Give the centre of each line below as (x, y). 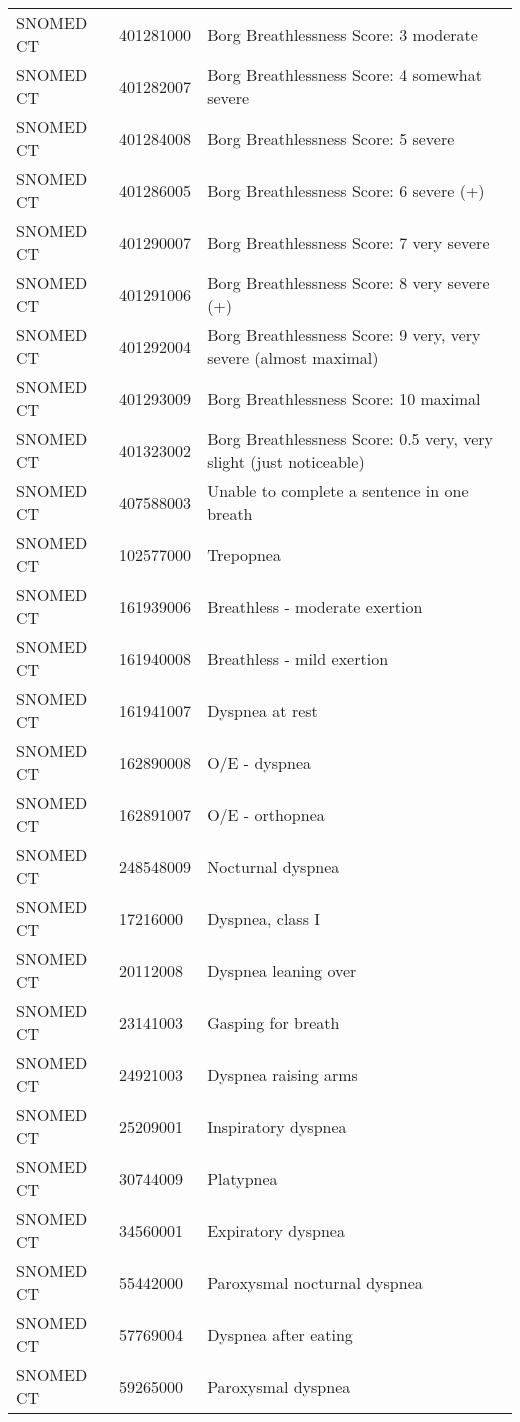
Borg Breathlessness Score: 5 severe (331, 138)
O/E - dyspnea (259, 762)
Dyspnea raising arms (282, 1074)
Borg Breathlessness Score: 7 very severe (348, 242)
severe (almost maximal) (293, 357)
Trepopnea (244, 554)
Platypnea (242, 1178)
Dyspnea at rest (262, 710)
